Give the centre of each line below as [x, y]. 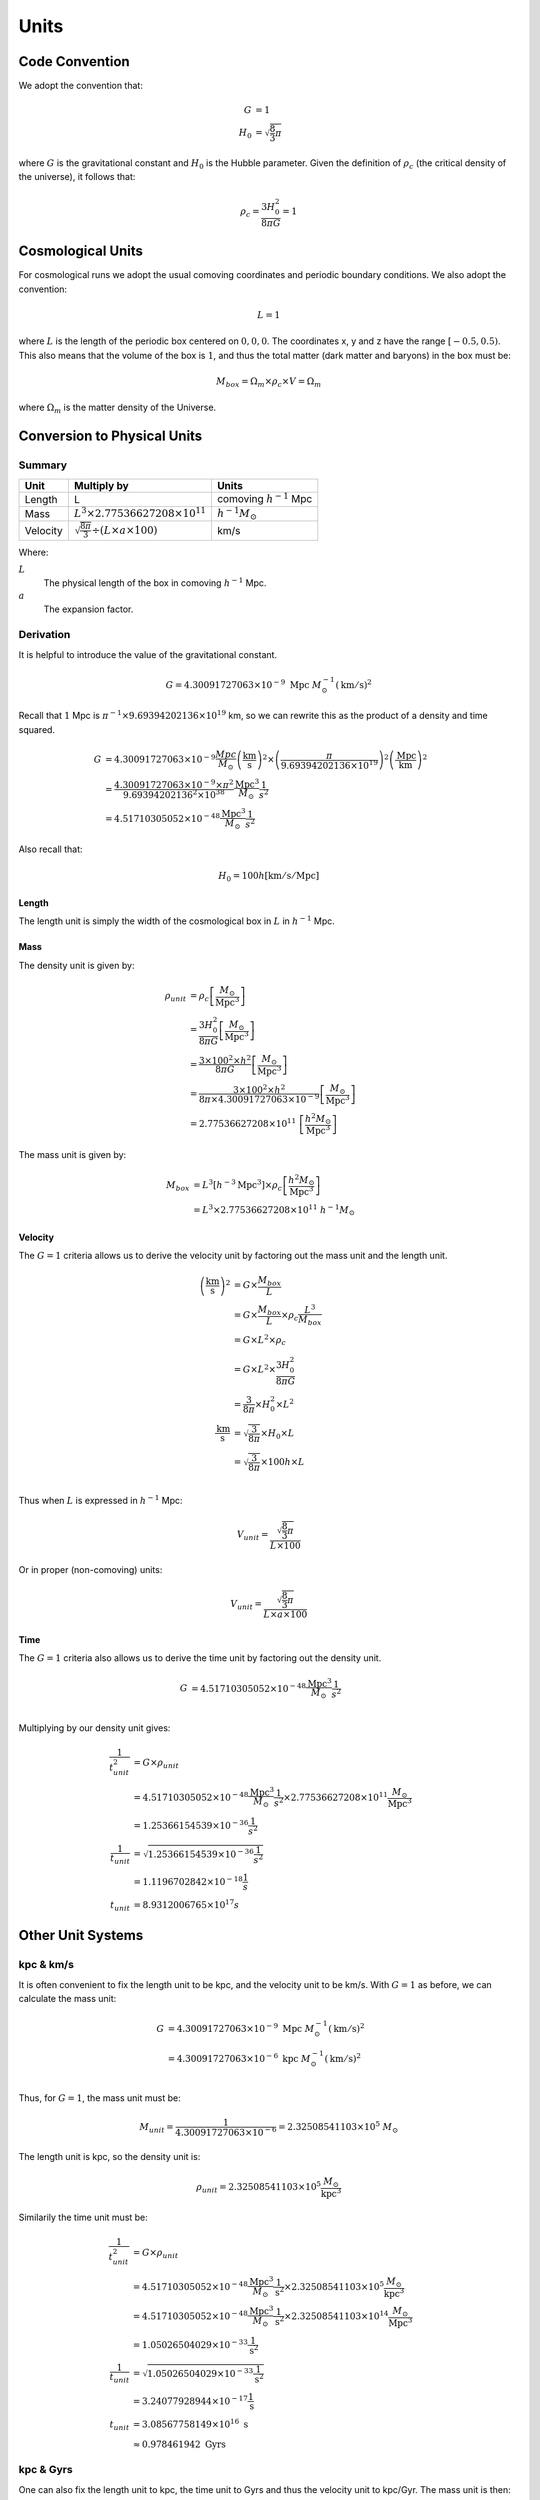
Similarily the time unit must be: [83, 2217]
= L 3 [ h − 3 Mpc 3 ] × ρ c [238, 1185]
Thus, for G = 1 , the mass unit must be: [99, 2098]
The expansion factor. [88, 609]
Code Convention [74, 61]
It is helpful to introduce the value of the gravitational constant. [148, 654]
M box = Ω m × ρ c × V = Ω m [269, 382]
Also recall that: [51, 849]
